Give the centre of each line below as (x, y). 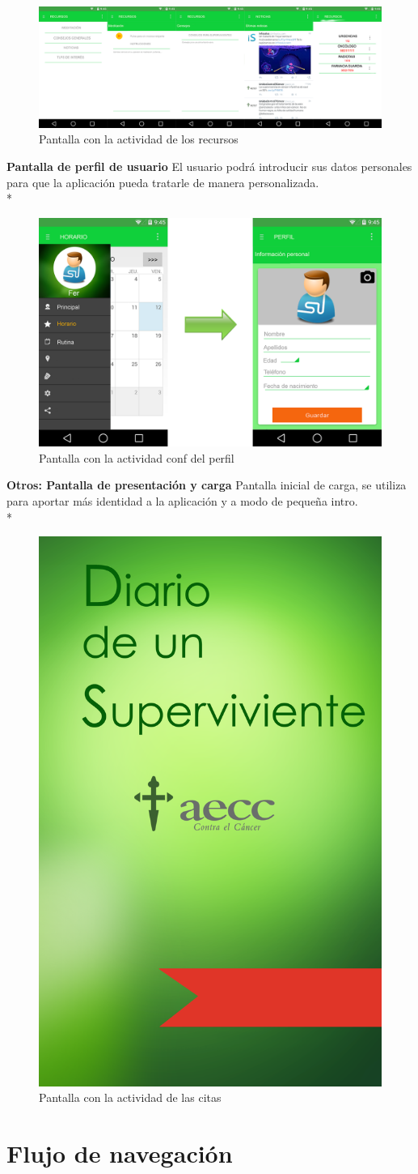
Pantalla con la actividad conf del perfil (137, 457)
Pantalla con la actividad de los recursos (139, 139)
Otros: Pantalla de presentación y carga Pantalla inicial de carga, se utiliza (207, 485)
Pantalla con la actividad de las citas (130, 1097)
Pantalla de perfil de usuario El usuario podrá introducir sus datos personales (209, 166)
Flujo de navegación (120, 1153)
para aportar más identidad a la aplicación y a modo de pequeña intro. (182, 501)
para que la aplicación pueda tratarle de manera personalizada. (163, 182)
